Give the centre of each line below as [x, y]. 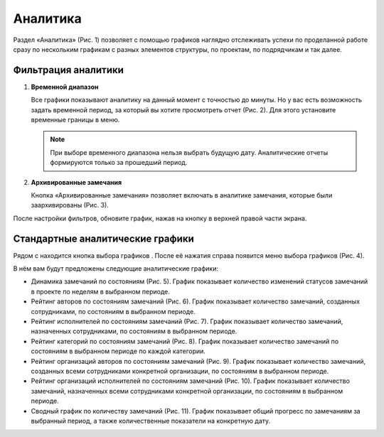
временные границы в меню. [75, 120]
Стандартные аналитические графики [104, 238]
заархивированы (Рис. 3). [70, 205]
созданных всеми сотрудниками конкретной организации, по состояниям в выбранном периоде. [180, 371]
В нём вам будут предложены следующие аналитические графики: [116, 269]
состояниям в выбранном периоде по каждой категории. [118, 351]
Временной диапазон [65, 87]
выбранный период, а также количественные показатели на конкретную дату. [151, 421]
